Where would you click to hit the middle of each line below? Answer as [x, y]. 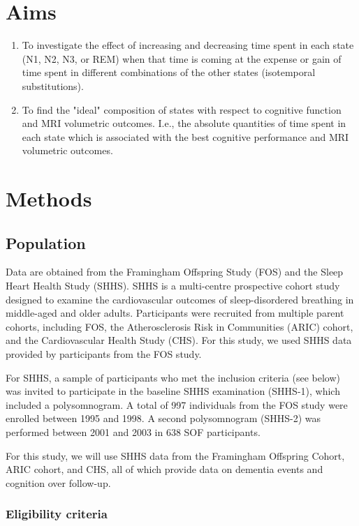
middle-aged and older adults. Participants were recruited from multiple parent [175, 313]
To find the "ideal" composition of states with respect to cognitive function [182, 109]
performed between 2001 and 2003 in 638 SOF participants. [133, 431]
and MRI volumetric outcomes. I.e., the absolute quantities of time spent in [184, 123]
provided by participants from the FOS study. [104, 354]
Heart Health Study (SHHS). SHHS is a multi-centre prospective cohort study [173, 286]
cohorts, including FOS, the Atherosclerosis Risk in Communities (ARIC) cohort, [179, 326]
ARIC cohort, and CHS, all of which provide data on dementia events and [164, 469]
